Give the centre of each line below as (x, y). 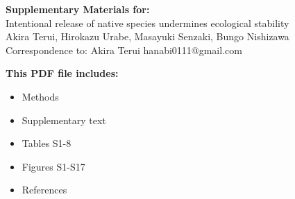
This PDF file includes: (62, 73)
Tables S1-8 (47, 143)
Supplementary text (64, 120)
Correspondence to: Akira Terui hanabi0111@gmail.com (124, 50)
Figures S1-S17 (53, 166)
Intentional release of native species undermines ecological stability (147, 23)
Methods (40, 96)
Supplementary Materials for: (78, 9)
